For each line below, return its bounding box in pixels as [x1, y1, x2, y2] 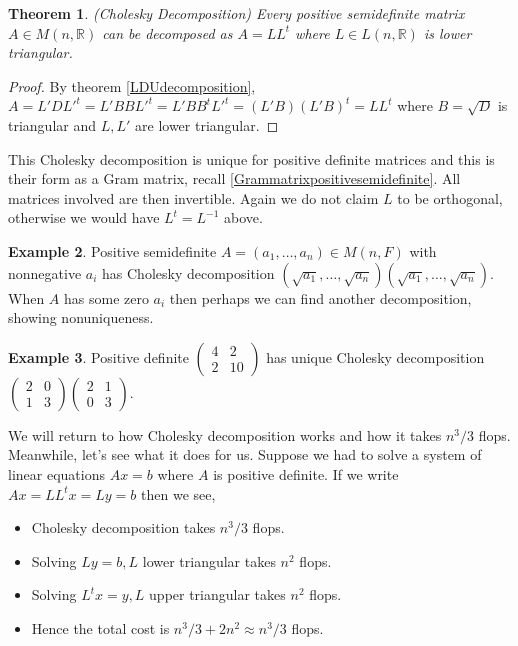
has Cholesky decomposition [102, 262, 275, 283]
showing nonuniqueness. [8, 307, 154, 328]
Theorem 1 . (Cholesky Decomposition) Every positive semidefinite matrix [8, 3, 465, 23]
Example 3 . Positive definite [8, 346, 189, 367]
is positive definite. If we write [213, 463, 399, 484]
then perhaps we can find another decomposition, [169, 287, 472, 308]
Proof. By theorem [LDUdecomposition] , [8, 75, 256, 96]
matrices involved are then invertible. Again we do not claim [8, 187, 379, 208]
